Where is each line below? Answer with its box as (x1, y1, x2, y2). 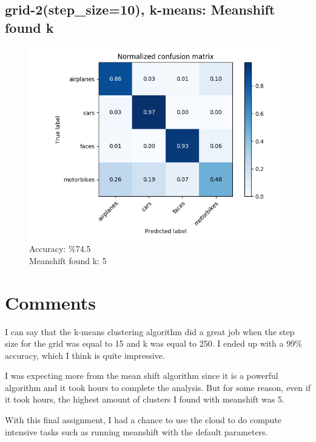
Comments (5, 290, 96, 314)
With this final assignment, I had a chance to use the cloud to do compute (5, 413, 282, 426)
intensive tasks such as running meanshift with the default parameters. (5, 425, 268, 438)
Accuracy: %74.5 (29, 242, 91, 255)
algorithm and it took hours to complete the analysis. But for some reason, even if (5, 381, 311, 393)
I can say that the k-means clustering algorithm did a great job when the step (5, 325, 295, 338)
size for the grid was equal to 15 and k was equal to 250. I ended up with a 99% (5, 337, 302, 350)
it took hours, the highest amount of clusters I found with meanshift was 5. (5, 393, 284, 406)
